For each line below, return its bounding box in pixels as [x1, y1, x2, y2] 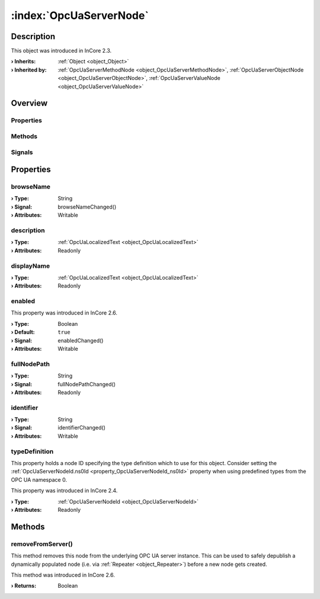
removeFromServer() [11, 540, 73, 548]
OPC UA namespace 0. [11, 476, 68, 483]
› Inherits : [11, 58, 36, 65]
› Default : [11, 329, 35, 336]
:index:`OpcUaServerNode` [11, 9, 149, 22]
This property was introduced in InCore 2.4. [11, 487, 118, 494]
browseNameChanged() [57, 203, 117, 210]
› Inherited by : [11, 66, 47, 73]
